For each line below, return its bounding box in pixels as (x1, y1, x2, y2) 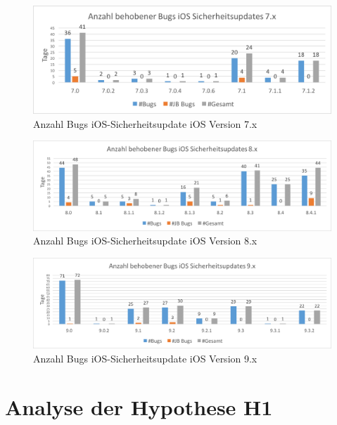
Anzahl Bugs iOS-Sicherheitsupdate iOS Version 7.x (33, 116, 257, 131)
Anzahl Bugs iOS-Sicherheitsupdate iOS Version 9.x (33, 351, 257, 365)
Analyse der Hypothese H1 (5, 392, 273, 421)
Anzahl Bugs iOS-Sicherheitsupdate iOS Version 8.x (33, 233, 257, 248)
